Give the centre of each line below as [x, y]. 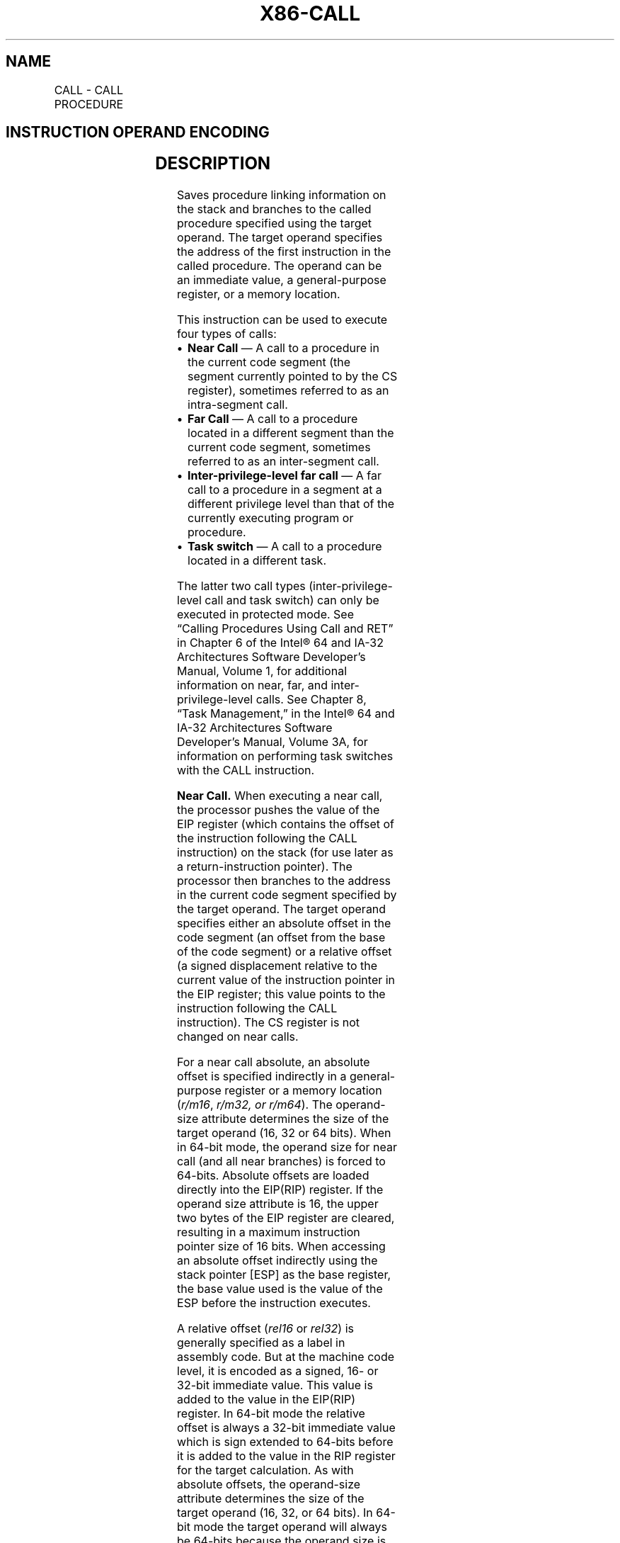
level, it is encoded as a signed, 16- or [278, 1371]
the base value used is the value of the [280, 1289]
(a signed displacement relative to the [277, 966]
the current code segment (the [269, 362]
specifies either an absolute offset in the [284, 923]
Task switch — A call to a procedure [285, 547]
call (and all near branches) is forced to [281, 1162]
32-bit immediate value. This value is [275, 1385]
